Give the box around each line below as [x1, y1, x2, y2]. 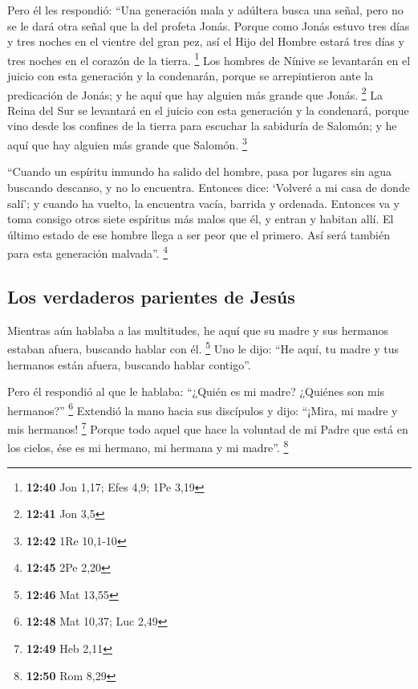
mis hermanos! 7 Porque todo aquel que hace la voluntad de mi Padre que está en [7, 418, 408, 437]
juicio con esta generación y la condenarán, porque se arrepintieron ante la [7, 67, 374, 84]
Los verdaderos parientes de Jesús [7, 283, 295, 308]
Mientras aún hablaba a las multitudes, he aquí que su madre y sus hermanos [7, 321, 389, 338]
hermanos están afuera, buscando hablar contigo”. [7, 356, 251, 373]
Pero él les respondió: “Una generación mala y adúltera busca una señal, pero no [7, 2, 404, 18]
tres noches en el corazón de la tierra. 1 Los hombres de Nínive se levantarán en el [7, 49, 411, 68]
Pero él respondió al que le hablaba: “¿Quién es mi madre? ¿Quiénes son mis [7, 383, 385, 400]
